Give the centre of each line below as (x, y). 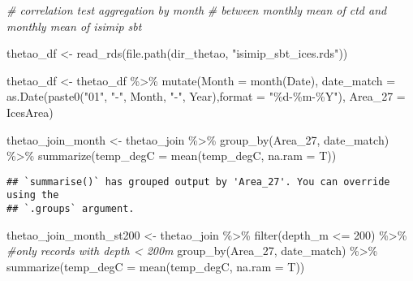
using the (33, 195)
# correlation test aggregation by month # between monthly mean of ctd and (197, 10)
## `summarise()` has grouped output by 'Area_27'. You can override (198, 182)
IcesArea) (30, 112)
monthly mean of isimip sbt (74, 26)
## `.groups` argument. (71, 209)
